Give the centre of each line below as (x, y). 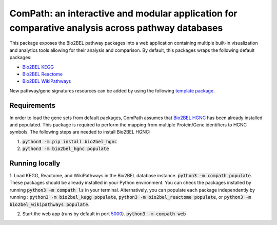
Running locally (35, 163)
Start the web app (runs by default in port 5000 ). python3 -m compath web (104, 214)
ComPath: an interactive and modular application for (123, 13)
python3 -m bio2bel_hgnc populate (66, 149)
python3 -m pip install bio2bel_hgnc (70, 142)
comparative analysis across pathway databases (116, 28)
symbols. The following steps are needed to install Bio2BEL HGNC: (80, 132)
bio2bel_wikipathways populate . (50, 204)
